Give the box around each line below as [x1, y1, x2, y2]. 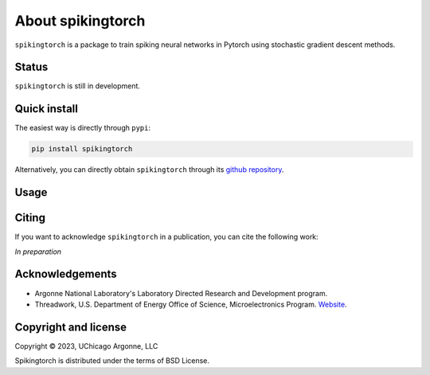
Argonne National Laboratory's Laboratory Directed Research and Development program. [34, 288, 328, 298]
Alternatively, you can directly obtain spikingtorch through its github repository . [14, 165, 284, 174]
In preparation [14, 247, 62, 256]
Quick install [14, 102, 79, 115]
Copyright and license [14, 320, 127, 334]
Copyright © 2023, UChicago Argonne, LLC [14, 341, 158, 350]
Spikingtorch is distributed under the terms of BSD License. [14, 356, 210, 365]
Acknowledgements [14, 268, 117, 281]
